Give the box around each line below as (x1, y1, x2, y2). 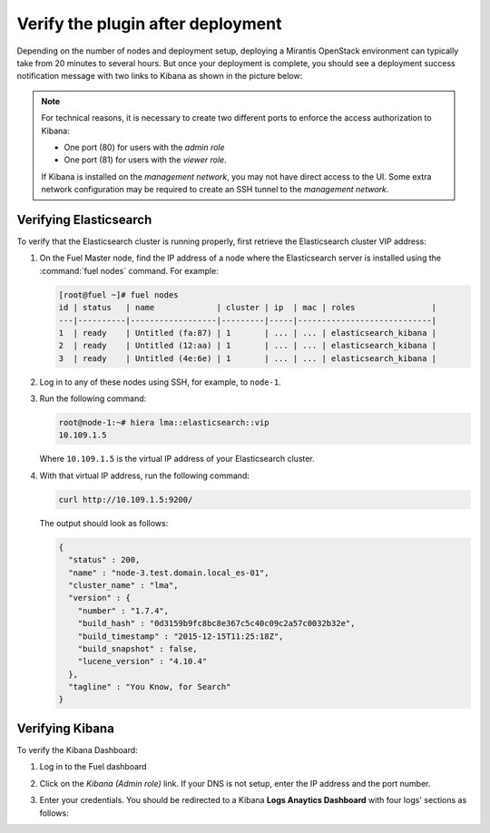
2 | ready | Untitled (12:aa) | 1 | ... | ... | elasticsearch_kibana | (58, 340, 437, 351)
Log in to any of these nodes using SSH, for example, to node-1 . (39, 377, 281, 387)
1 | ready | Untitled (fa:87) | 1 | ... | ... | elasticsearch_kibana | (58, 328, 437, 338)
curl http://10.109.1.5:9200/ (58, 495, 193, 505)
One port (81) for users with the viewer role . (64, 154, 227, 165)
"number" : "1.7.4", (77, 605, 170, 616)
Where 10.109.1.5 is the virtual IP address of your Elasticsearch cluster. (39, 454, 315, 465)
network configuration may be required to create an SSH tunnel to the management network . (41, 184, 389, 195)
